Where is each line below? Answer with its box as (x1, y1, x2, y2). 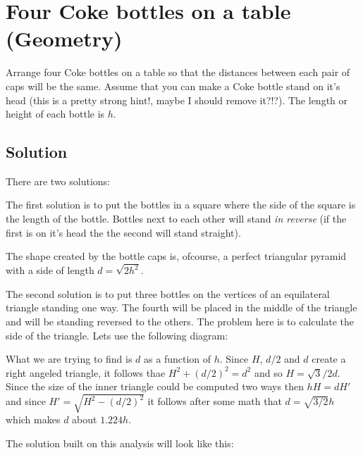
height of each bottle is (6, 106, 105, 121)
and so (254, 365, 283, 380)
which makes (6, 412, 61, 427)
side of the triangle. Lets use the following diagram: (6, 328, 228, 342)
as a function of (144, 351, 211, 366)
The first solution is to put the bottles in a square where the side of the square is (6, 197, 356, 212)
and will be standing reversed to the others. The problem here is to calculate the (6, 313, 354, 328)
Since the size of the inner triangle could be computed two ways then (6, 379, 304, 394)
